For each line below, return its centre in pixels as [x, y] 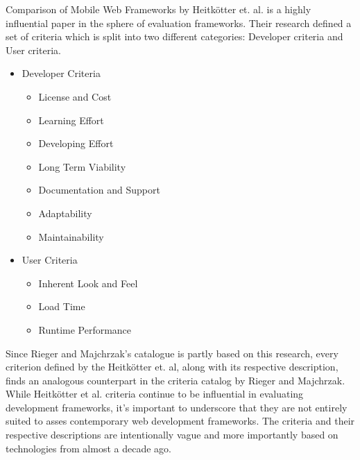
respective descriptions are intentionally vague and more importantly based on [172, 435]
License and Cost [75, 96]
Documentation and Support [99, 190]
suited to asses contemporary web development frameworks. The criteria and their [180, 421]
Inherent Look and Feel [88, 283]
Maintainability [71, 236]
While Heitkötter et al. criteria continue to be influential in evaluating [155, 394]
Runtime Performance [85, 329]
